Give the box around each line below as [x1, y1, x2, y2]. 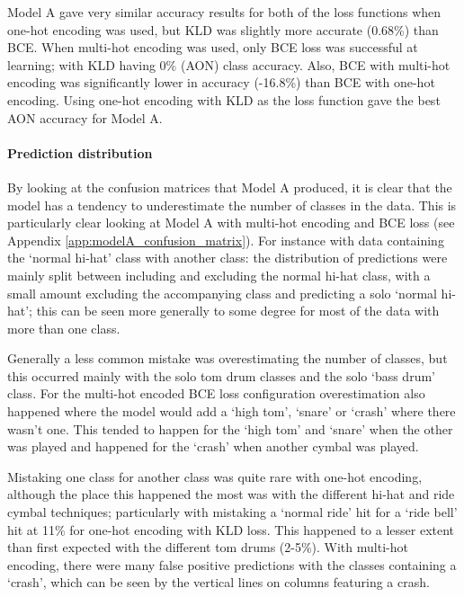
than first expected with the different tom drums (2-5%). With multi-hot [7, 538, 408, 557]
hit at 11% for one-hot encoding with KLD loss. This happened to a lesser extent [7, 520, 455, 539]
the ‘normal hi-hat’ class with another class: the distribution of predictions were [7, 248, 448, 267]
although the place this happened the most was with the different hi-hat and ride [7, 485, 455, 503]
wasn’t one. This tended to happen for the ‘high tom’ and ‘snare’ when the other [7, 419, 453, 438]
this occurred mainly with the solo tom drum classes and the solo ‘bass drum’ [7, 366, 435, 385]
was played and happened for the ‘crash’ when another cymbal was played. [7, 437, 419, 456]
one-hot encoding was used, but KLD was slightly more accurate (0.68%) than [7, 20, 439, 39]
